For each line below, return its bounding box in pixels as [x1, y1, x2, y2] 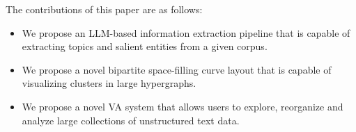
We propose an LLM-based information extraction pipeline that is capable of [22, 25, 350, 40]
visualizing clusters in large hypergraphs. [22, 76, 196, 90]
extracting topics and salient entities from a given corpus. [22, 39, 268, 53]
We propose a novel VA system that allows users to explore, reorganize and [22, 99, 343, 113]
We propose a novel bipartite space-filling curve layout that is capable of [22, 62, 332, 76]
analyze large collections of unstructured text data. [22, 113, 240, 127]
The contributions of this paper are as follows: [6, 2, 203, 16]
